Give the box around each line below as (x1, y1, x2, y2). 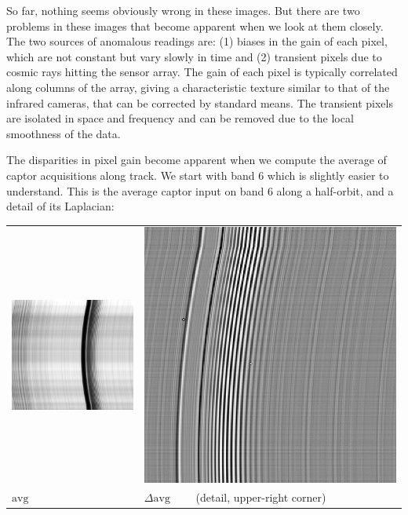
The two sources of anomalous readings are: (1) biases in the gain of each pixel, (6, 33, 388, 49)
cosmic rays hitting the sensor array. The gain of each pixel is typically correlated (6, 64, 398, 80)
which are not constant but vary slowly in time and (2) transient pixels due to (6, 48, 382, 64)
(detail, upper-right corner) (195, 489, 326, 506)
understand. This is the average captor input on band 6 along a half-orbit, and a (6, 182, 394, 199)
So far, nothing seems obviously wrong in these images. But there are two (6, 2, 360, 18)
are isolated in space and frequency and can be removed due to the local (6, 110, 354, 126)
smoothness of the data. (6, 125, 121, 141)
